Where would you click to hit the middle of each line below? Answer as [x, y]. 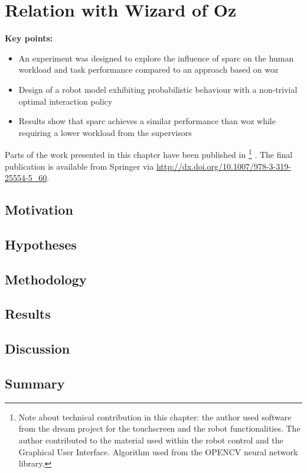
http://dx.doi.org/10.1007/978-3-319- [223, 166]
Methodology [46, 279]
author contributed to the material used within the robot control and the [151, 440]
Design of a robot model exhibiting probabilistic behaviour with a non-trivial [158, 89]
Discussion [37, 349]
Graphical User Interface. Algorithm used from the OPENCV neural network [158, 451]
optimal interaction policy [66, 101]
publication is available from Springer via [79, 166]
